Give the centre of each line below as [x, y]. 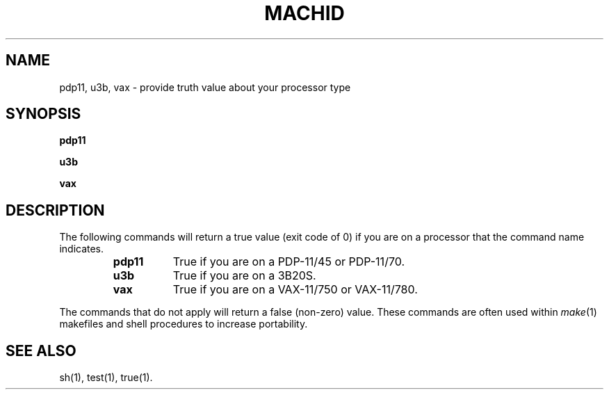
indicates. [82, 249]
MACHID [304, 13]
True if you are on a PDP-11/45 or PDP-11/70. [289, 262]
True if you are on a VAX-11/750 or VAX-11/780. [295, 290]
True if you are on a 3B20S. [244, 276]
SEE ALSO [41, 350]
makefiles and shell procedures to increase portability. [184, 324]
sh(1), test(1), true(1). [106, 378]
